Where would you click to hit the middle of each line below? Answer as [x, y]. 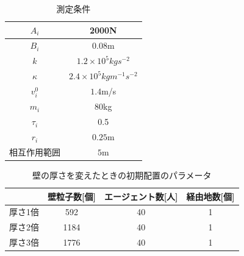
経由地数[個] [210, 196]
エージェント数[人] [141, 196]
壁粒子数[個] [72, 196]
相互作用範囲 [35, 151]
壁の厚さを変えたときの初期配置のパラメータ [122, 175]
